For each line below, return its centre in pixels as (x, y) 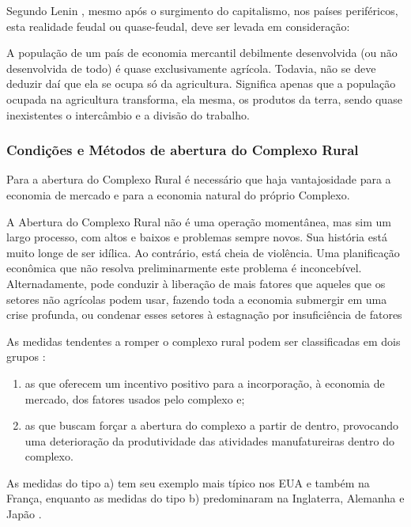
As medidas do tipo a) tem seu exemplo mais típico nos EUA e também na (188, 482)
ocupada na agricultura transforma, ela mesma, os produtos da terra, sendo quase (204, 99)
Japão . (24, 514)
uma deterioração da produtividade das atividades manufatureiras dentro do (209, 440)
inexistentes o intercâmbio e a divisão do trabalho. (128, 114)
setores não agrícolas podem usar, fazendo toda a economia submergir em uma (197, 299)
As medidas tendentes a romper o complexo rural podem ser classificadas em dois (204, 341)
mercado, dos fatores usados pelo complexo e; (135, 398)
